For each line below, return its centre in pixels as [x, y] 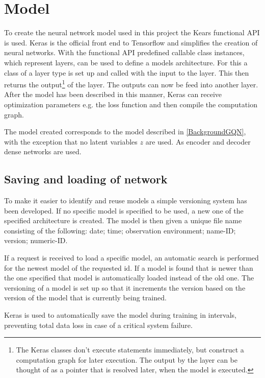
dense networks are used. [43, 151]
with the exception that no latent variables [71, 141]
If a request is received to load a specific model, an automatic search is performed [131, 258]
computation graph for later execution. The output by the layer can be [127, 359]
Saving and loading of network [86, 179]
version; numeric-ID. [36, 240]
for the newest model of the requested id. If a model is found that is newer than [129, 267]
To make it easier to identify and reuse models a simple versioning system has [126, 200]
